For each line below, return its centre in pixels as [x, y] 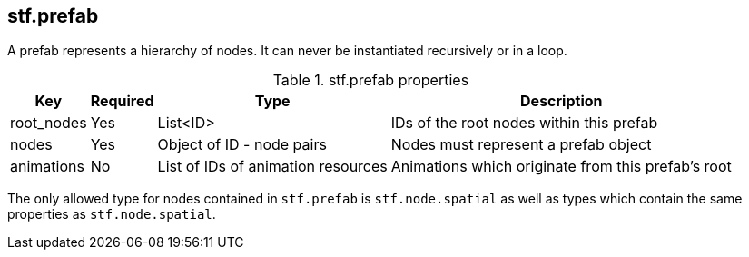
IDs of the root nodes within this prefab [524, 123]
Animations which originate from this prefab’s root [561, 167]
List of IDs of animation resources [272, 167]
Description [562, 101]
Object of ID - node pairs [242, 145]
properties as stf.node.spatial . [112, 214]
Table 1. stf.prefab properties [371, 80]
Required [122, 101]
